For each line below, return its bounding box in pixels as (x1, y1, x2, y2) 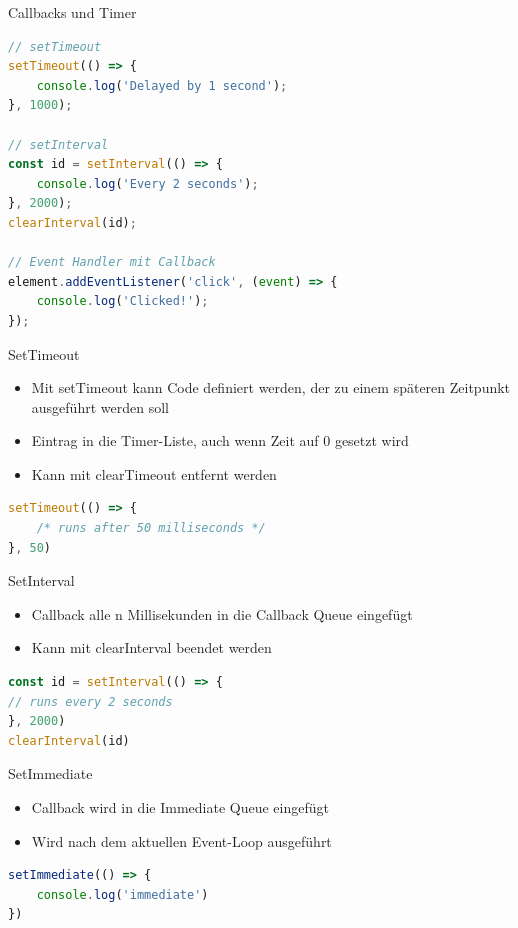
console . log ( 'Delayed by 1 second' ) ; (36, 78, 288, 93)
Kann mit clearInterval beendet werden (31, 637, 272, 658)
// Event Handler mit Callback (8, 255, 216, 270)
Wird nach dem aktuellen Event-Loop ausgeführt (31, 830, 332, 851)
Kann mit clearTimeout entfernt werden (31, 463, 277, 484)
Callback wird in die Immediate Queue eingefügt (31, 797, 329, 817)
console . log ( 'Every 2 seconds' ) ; (36, 176, 259, 191)
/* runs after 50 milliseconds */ (36, 521, 266, 536)
